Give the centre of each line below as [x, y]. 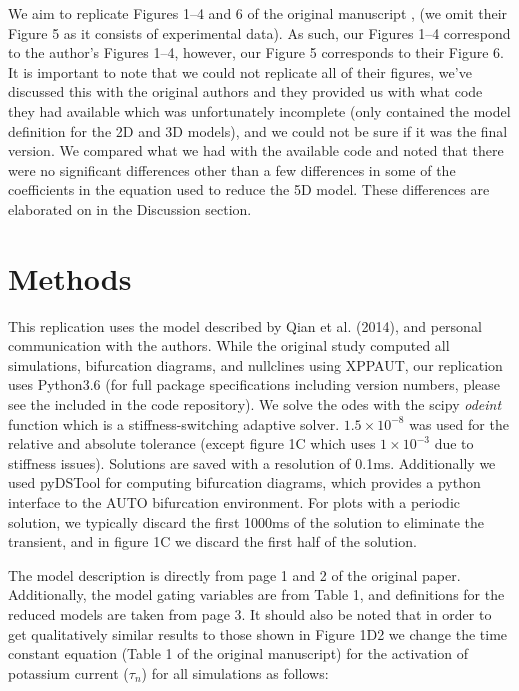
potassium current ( [68, 672]
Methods [70, 277]
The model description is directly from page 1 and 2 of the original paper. [234, 574]
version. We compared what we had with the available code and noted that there [256, 150]
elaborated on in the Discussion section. [130, 208]
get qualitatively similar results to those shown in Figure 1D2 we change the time [258, 633]
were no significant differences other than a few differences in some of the [232, 169]
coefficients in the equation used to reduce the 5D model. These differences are [249, 189]
